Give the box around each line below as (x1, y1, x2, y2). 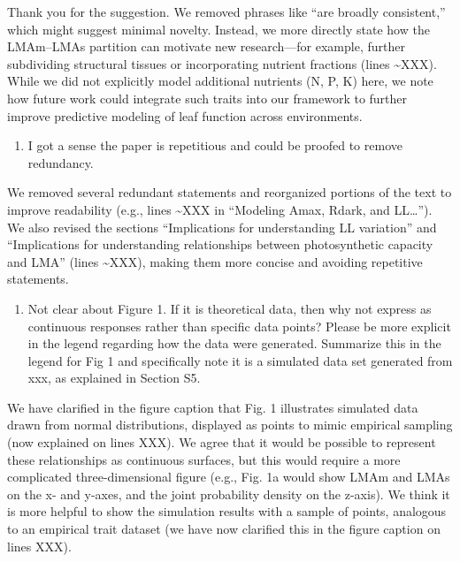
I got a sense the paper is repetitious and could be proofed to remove (27, 136, 402, 155)
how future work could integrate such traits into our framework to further (7, 88, 408, 107)
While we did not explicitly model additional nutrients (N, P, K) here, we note (7, 72, 433, 90)
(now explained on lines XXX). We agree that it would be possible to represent (7, 433, 436, 452)
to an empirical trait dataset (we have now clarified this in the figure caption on (7, 520, 441, 538)
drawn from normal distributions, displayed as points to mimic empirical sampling (7, 415, 453, 434)
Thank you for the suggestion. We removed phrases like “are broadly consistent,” (7, 3, 446, 20)
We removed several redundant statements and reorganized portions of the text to (7, 183, 452, 201)
